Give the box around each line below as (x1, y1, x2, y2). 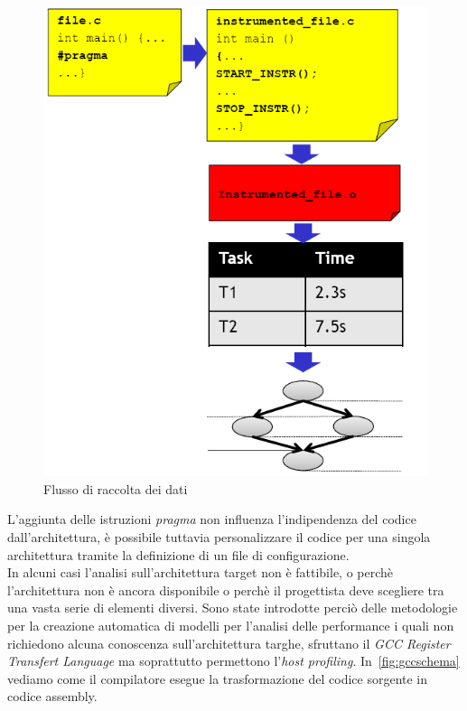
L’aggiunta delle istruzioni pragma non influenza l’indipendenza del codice (7, 510, 416, 529)
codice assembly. (7, 687, 98, 706)
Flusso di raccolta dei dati (43, 479, 188, 498)
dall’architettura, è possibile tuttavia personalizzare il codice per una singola (7, 527, 431, 546)
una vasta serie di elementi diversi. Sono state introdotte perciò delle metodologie (7, 598, 458, 617)
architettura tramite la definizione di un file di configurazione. (7, 545, 350, 564)
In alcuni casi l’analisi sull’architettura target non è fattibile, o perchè (7, 563, 394, 582)
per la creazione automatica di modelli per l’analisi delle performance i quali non (7, 615, 454, 634)
